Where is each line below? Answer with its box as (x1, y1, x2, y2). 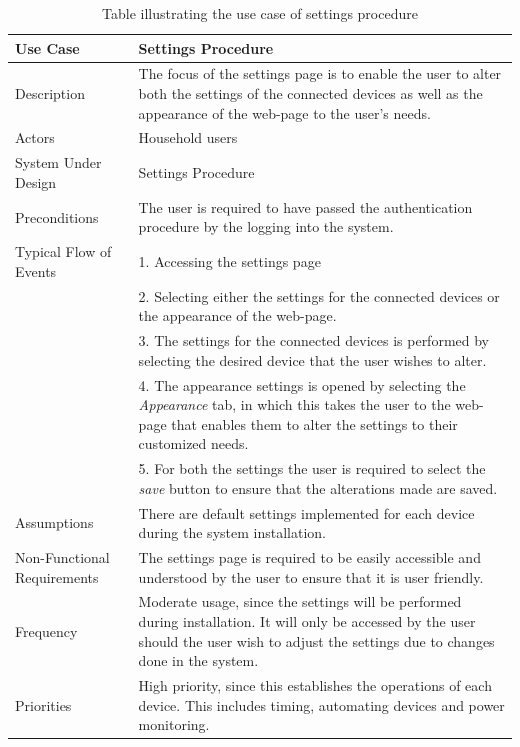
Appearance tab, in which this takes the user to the (138, 394, 451, 415)
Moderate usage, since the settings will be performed (138, 591, 462, 612)
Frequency (15, 620, 78, 641)
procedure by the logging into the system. (138, 216, 394, 237)
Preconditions (15, 206, 99, 227)
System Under (15, 152, 102, 173)
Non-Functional (15, 547, 110, 567)
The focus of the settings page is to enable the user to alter (138, 63, 502, 84)
